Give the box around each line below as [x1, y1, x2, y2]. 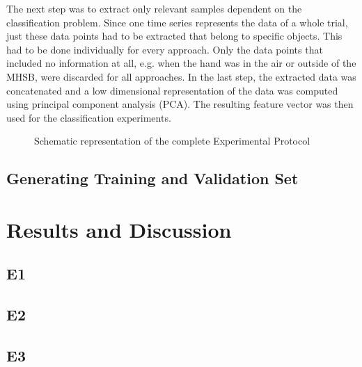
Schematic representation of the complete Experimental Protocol [34, 133, 310, 148]
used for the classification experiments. [6, 110, 171, 124]
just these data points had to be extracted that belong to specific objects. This [6, 28, 343, 43]
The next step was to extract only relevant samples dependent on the [6, 1, 302, 15]
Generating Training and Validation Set [6, 168, 299, 189]
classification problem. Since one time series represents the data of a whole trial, [6, 15, 348, 29]
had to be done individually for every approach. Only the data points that [6, 42, 323, 56]
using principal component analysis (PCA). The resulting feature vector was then [6, 97, 354, 111]
